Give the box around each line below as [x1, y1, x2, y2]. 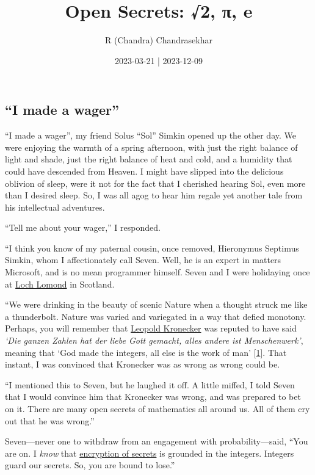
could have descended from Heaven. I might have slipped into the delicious [5, 164, 284, 177]
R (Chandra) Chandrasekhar [105, 34, 212, 46]
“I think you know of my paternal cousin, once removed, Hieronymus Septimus [5, 241, 299, 254]
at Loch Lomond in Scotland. [5, 277, 115, 290]
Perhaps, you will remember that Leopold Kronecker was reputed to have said [5, 322, 297, 335]
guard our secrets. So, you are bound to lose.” [5, 459, 175, 471]
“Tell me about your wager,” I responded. [5, 221, 161, 234]
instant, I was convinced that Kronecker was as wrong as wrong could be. [5, 358, 280, 371]
